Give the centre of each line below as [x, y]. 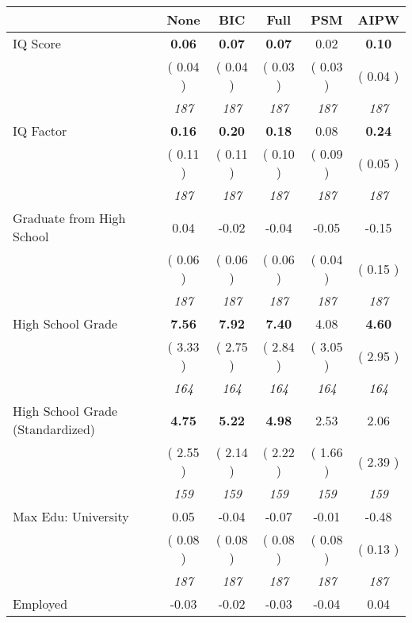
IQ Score [37, 43]
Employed [40, 604]
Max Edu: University [71, 516]
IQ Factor [40, 131]
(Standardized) [54, 429]
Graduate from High [69, 218]
